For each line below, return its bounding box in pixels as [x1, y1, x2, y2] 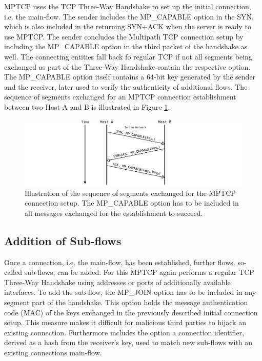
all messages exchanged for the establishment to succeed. [25, 207, 203, 218]
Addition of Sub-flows [4, 232, 122, 248]
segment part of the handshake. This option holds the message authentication [4, 297, 248, 308]
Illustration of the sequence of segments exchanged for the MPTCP [25, 187, 236, 198]
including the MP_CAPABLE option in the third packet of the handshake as [4, 41, 248, 52]
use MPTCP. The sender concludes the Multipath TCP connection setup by [4, 31, 244, 42]
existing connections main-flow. [4, 347, 102, 358]
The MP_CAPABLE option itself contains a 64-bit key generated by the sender [4, 71, 256, 82]
